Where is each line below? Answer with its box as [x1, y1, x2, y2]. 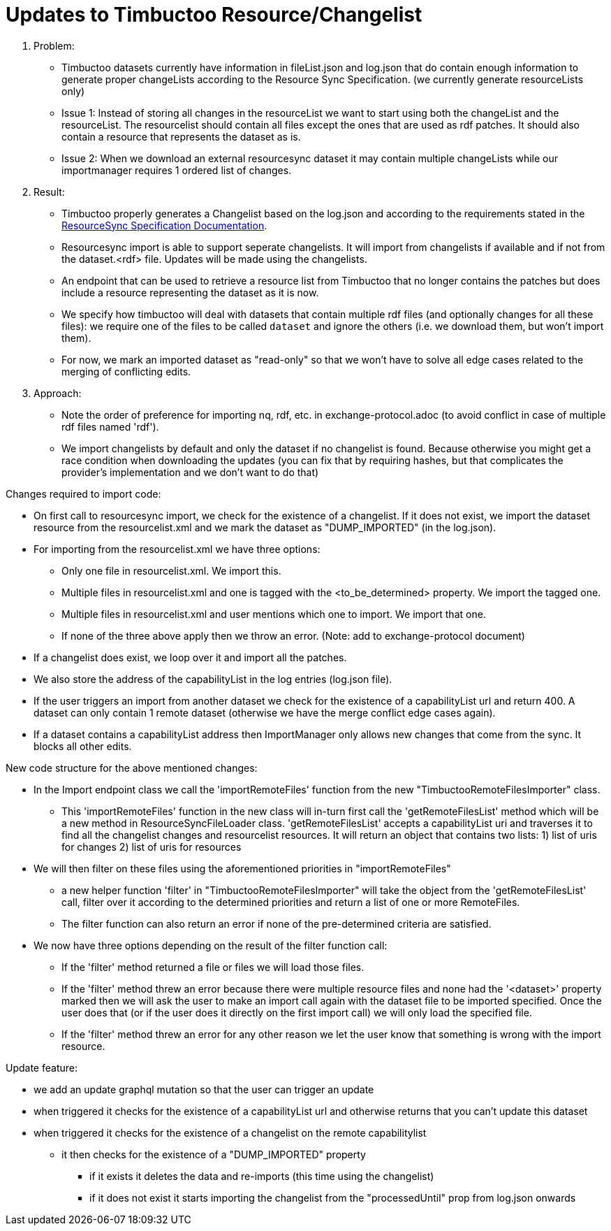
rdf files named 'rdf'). [61, 420, 159, 433]
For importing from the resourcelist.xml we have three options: [34, 542, 321, 555]
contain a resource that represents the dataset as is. [61, 130, 301, 143]
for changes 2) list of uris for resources [61, 840, 242, 853]
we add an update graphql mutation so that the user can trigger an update [34, 1083, 374, 1095]
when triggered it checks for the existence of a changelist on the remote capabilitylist [34, 1126, 427, 1139]
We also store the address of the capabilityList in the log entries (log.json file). [34, 672, 392, 685]
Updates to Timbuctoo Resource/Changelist [6, 3, 422, 27]
